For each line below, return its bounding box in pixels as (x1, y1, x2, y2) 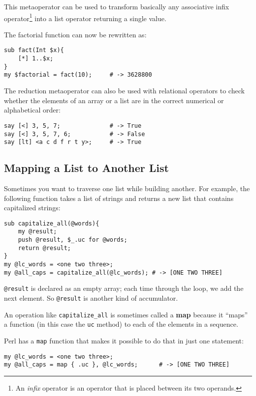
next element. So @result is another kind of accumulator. (4, 293, 178, 303)
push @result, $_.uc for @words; (18, 236, 128, 244)
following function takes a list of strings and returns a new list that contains (4, 193, 234, 203)
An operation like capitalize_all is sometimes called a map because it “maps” (4, 309, 248, 319)
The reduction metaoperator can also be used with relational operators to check (4, 85, 245, 96)
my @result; (18, 228, 57, 235)
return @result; (18, 244, 71, 252)
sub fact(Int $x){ (4, 47, 64, 54)
